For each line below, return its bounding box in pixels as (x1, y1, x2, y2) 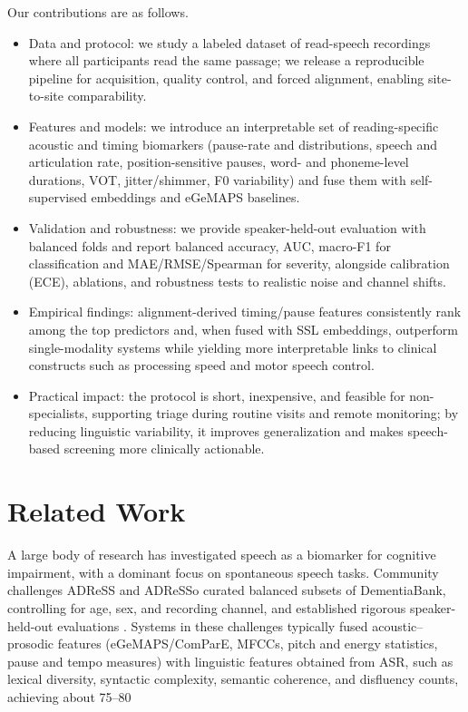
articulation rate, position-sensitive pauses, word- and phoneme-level (28, 152, 409, 171)
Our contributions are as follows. (7, 3, 189, 21)
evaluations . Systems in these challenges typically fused (57, 616, 368, 635)
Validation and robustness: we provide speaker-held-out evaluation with (28, 218, 426, 237)
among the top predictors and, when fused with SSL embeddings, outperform (28, 319, 458, 338)
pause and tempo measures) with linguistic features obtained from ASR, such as (7, 651, 453, 670)
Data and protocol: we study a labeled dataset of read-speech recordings (28, 33, 431, 52)
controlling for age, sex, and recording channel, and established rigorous (7, 598, 406, 617)
